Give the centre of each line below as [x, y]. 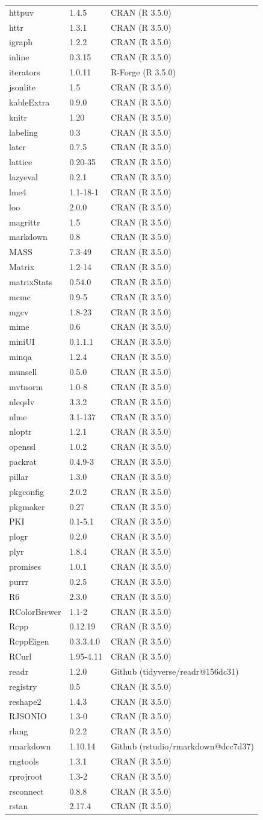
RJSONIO [28, 716]
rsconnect [26, 791]
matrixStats [31, 281]
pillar [19, 476]
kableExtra [29, 102]
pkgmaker [27, 506]
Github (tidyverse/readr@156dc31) [175, 671]
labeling [23, 132]
